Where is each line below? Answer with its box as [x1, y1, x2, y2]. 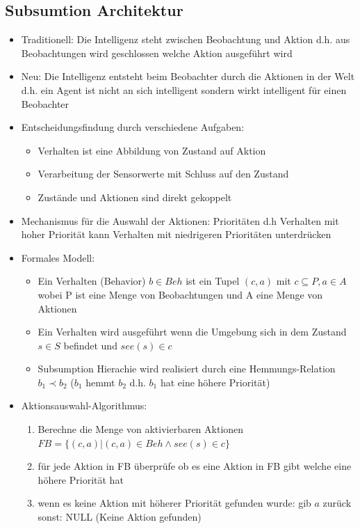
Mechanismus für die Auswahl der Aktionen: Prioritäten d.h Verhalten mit [21, 213, 339, 228]
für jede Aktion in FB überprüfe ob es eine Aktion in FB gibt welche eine [38, 459, 352, 473]
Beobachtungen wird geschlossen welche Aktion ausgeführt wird [21, 45, 293, 60]
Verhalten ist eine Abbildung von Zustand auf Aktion [38, 143, 266, 157]
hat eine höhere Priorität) [160, 374, 270, 389]
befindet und [63, 338, 117, 352]
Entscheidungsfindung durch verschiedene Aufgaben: [21, 120, 245, 134]
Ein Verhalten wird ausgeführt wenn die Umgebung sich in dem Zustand [38, 324, 347, 339]
